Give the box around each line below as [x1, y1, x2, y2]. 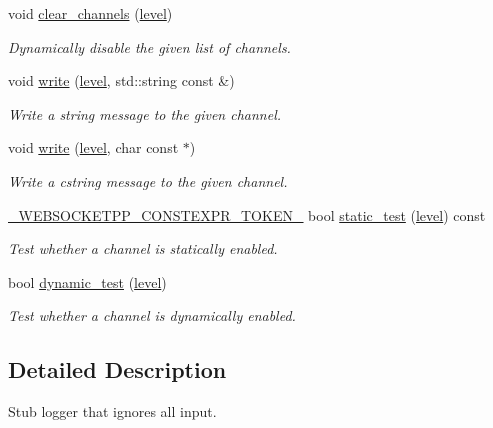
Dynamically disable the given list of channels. [8, 36, 291, 57]
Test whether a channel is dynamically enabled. [8, 305, 296, 326]
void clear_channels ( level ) [8, 3, 173, 23]
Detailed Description [8, 354, 227, 385]
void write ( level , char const [8, 137, 179, 158]
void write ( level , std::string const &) [8, 70, 235, 91]
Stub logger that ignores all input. [8, 401, 217, 422]
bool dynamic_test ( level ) [8, 271, 167, 292]
